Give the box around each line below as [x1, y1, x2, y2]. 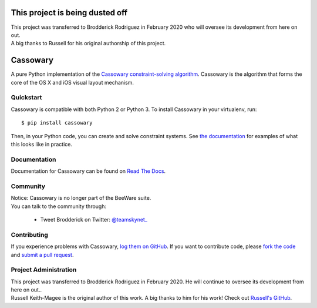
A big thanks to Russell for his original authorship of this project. [11, 40, 166, 47]
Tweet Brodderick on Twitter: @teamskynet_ [40, 216, 148, 223]
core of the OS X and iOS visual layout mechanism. [11, 79, 134, 86]
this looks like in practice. [11, 140, 73, 148]
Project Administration [11, 266, 77, 274]
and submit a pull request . [11, 251, 74, 258]
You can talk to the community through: [11, 203, 107, 210]
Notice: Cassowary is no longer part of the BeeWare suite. [11, 195, 151, 202]
